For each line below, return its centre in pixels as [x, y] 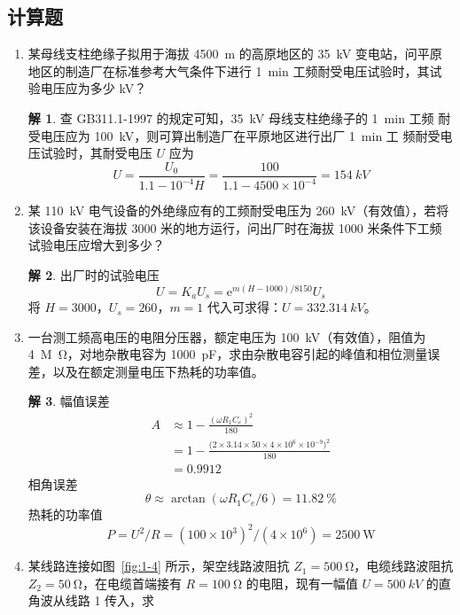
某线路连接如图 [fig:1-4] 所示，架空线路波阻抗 [159, 566]
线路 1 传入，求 [110, 600]
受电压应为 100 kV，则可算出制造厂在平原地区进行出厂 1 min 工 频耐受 [234, 135]
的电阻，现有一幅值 [302, 583]
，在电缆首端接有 [132, 583]
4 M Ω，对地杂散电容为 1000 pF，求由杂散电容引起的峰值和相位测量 [228, 354]
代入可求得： [244, 307]
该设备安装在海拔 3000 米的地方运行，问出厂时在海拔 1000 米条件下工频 [235, 227]
